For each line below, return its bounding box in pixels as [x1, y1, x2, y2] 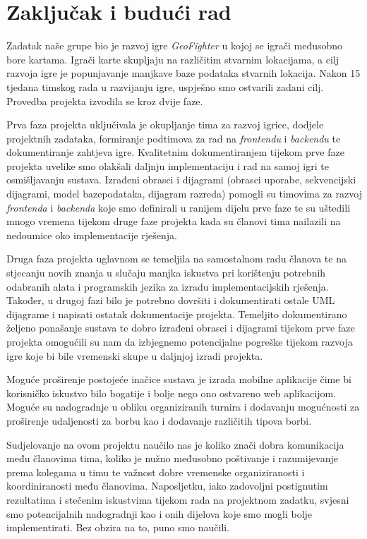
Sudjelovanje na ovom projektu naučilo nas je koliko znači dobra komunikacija [6, 437, 344, 452]
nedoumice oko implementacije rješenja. [6, 227, 177, 242]
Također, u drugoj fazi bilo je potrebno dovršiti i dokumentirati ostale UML [6, 293, 335, 308]
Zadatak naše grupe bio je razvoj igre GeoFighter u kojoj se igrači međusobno [6, 38, 343, 53]
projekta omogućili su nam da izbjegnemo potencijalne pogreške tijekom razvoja [6, 334, 353, 349]
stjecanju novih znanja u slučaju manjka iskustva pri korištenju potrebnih [6, 265, 326, 280]
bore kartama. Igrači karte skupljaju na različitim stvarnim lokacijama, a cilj [6, 52, 339, 66]
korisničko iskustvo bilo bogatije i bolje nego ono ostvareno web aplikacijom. [6, 385, 337, 400]
